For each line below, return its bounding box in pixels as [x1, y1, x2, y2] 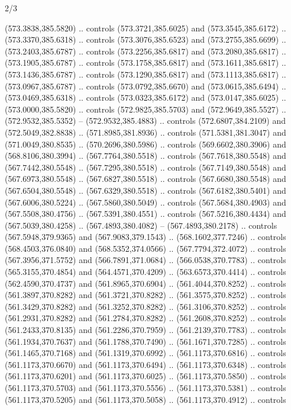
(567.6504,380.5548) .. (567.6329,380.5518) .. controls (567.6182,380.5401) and [5, 184, 286, 196]
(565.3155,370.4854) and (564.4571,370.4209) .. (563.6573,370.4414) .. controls [5, 265, 286, 278]
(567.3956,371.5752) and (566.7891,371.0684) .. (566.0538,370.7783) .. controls [5, 254, 286, 266]
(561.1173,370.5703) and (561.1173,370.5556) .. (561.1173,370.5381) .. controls [5, 382, 286, 393]
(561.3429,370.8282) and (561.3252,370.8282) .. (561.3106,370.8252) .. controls [5, 300, 286, 312]
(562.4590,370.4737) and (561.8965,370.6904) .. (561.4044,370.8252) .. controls [5, 277, 286, 289]
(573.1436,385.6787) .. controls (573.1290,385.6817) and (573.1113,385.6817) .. [5, 68, 286, 80]
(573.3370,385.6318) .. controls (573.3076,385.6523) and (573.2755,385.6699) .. [5, 33, 286, 46]
